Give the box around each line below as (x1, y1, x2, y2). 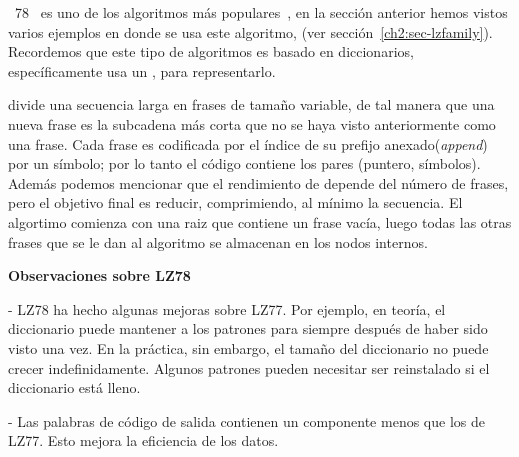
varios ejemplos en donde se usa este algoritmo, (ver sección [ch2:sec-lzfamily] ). (8, 21, 493, 42)
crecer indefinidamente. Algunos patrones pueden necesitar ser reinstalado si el (8, 357, 490, 378)
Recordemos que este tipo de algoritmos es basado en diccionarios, (8, 41, 414, 62)
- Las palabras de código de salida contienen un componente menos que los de (8, 410, 485, 431)
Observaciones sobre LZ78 (8, 265, 191, 286)
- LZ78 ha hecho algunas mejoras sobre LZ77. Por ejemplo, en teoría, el (8, 298, 446, 319)
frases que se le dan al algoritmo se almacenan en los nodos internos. (8, 231, 428, 252)
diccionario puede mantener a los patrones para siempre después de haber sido (8, 318, 488, 339)
